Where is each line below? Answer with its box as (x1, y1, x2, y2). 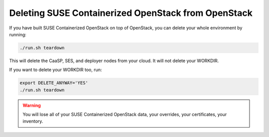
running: (9, 31, 27, 37)
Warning (22, 102, 41, 108)
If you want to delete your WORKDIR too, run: (9, 67, 102, 73)
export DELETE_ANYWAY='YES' (19, 80, 88, 86)
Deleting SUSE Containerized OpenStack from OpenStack (9, 7, 253, 18)
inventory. (22, 118, 43, 124)
